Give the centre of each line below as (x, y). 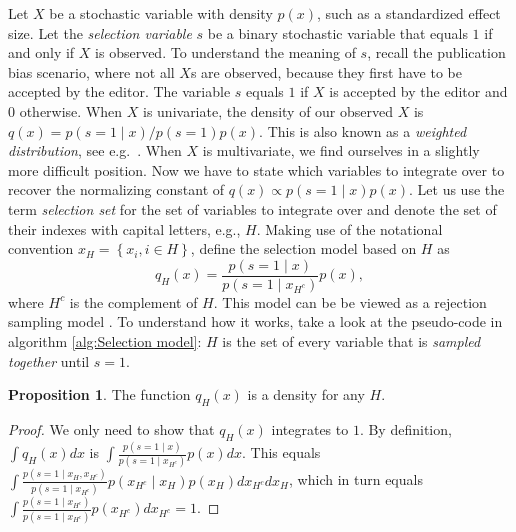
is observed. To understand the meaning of (225, 52)
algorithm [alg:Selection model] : (105, 340)
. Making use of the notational (349, 228)
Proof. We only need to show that (111, 428)
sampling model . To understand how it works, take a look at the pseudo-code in (255, 321)
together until (49, 360)
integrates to (310, 428)
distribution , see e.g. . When (95, 150)
